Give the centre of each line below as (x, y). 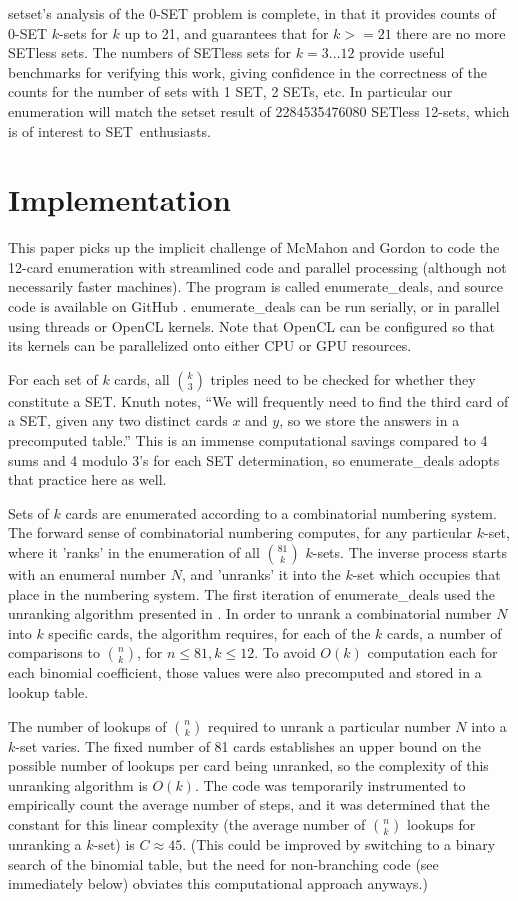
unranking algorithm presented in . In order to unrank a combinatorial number (250, 613)
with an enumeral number (87, 574)
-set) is (114, 843)
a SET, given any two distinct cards (118, 420)
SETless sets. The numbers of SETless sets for (150, 52)
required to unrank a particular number (329, 725)
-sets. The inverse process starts (409, 552)
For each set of (53, 378)
